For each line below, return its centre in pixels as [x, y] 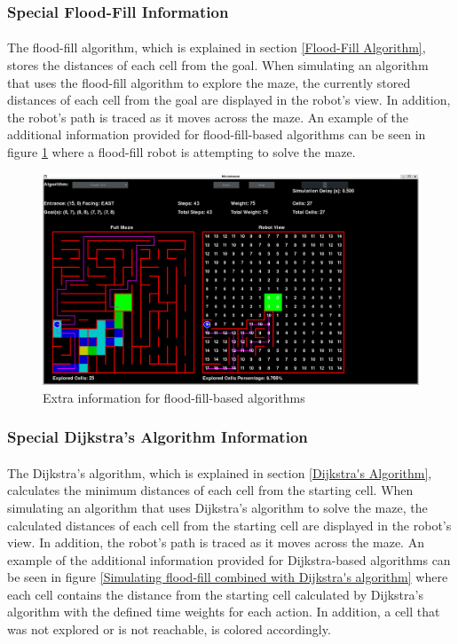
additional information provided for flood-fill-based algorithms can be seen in [217, 134]
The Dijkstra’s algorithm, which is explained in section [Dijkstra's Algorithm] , [220, 472]
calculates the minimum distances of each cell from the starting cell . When [210, 490]
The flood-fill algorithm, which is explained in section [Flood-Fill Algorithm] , [217, 47]
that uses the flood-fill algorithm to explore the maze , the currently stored [209, 82]
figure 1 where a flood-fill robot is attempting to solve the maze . [182, 152]
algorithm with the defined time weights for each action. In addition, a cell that [224, 612]
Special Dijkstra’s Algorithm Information [158, 437]
